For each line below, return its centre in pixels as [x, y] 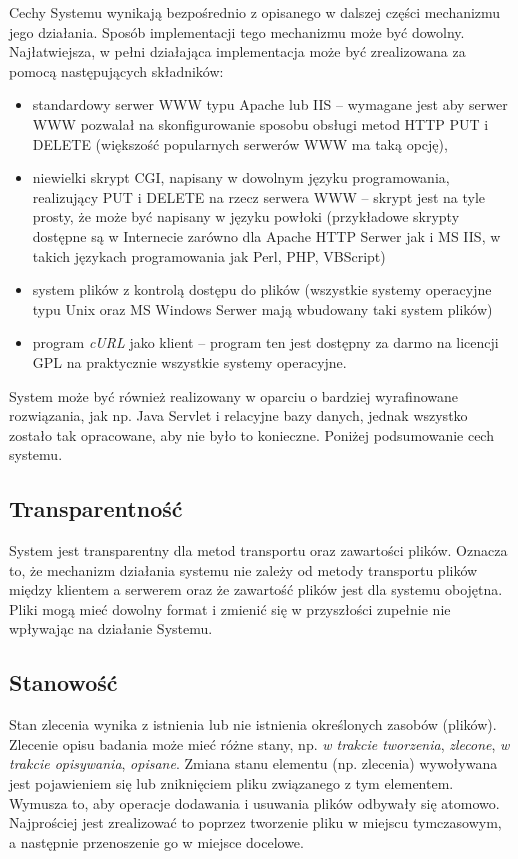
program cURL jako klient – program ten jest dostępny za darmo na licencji [265, 342]
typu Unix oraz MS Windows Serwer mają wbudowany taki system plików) [262, 308]
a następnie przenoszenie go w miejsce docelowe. [156, 841]
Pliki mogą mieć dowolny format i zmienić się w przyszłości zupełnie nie [230, 608]
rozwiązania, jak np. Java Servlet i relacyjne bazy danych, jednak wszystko [238, 415]
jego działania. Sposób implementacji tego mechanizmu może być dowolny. [237, 31]
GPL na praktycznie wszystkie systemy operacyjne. [189, 361]
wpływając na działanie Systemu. [111, 628]
